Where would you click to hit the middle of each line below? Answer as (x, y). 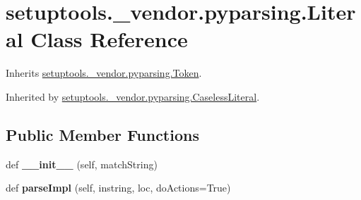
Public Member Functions (102, 134)
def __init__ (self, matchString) (82, 164)
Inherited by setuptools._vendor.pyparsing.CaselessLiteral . (133, 96)
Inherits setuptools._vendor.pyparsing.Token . (104, 73)
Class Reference (109, 39)
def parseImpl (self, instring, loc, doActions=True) (118, 188)
